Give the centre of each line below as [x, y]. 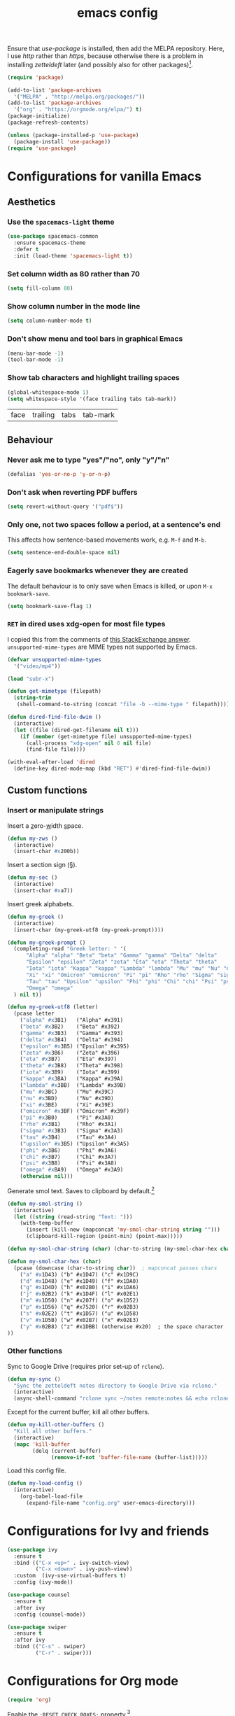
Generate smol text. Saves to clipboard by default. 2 [81, 1190]
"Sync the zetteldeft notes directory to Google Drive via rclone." [115, 1386]
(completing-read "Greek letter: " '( [70, 949]
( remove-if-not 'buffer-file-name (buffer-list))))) [130, 1457]
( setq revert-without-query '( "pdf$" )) [65, 507]
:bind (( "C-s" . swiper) [50, 1647]
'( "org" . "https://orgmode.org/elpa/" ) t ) [78, 110]
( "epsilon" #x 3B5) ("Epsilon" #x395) [75, 1046]
